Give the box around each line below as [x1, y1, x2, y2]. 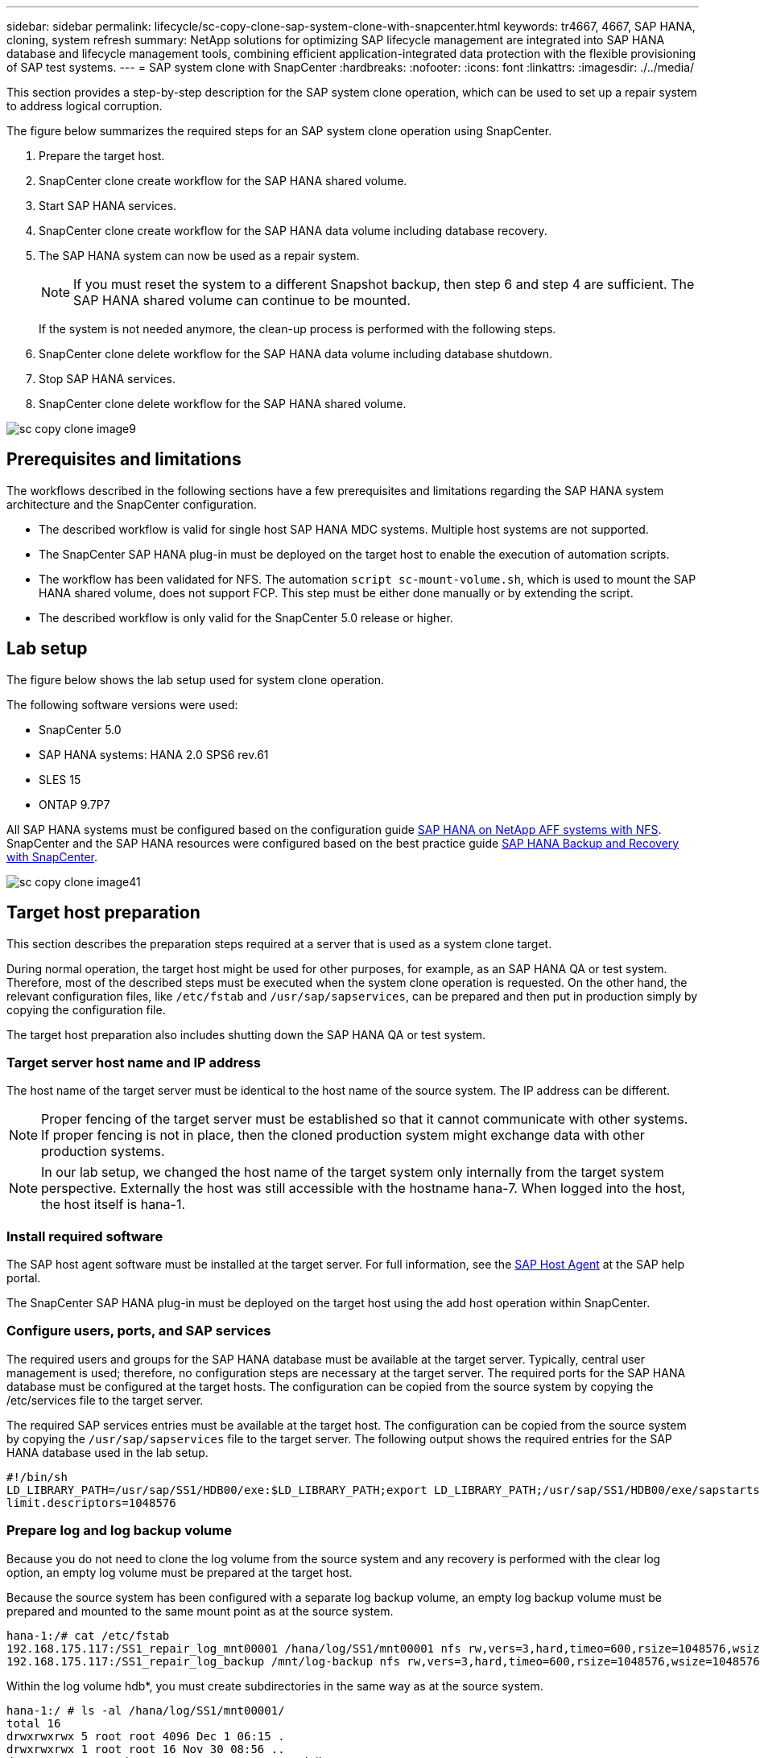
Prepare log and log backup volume [6, 1522, 232, 1539]
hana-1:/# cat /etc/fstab [6, 1628, 170, 1642]
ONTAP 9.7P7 [39, 797, 110, 811]
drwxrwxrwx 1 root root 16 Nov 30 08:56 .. [6, 1742, 285, 1756]
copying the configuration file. [6, 1002, 166, 1017]
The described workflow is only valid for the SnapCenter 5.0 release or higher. [39, 610, 453, 625]
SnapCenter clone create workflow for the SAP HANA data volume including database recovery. [39, 224, 547, 237]
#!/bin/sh [6, 1470, 68, 1484]
